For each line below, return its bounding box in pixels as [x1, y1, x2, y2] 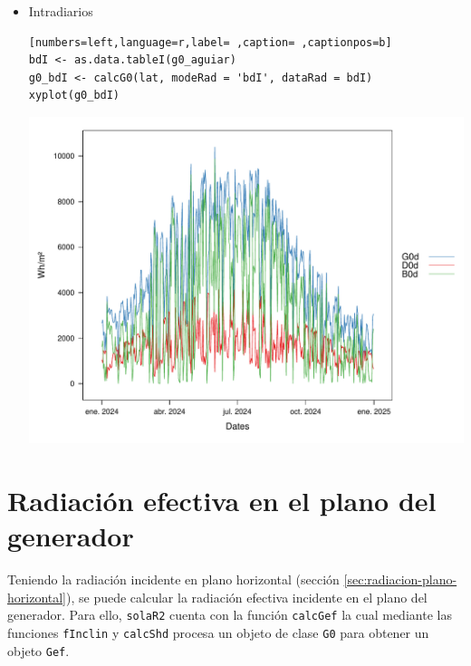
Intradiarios [28, 2, 93, 20]
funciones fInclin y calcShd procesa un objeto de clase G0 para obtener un [7, 623, 429, 642]
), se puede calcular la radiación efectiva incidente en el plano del [66, 587, 428, 606]
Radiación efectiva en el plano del [7, 481, 437, 518]
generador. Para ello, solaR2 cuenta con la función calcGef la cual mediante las [7, 605, 452, 624]
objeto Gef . [7, 641, 70, 660]
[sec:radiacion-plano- [343, 570, 457, 589]
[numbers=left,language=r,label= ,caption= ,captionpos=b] [28, 35, 392, 49]
